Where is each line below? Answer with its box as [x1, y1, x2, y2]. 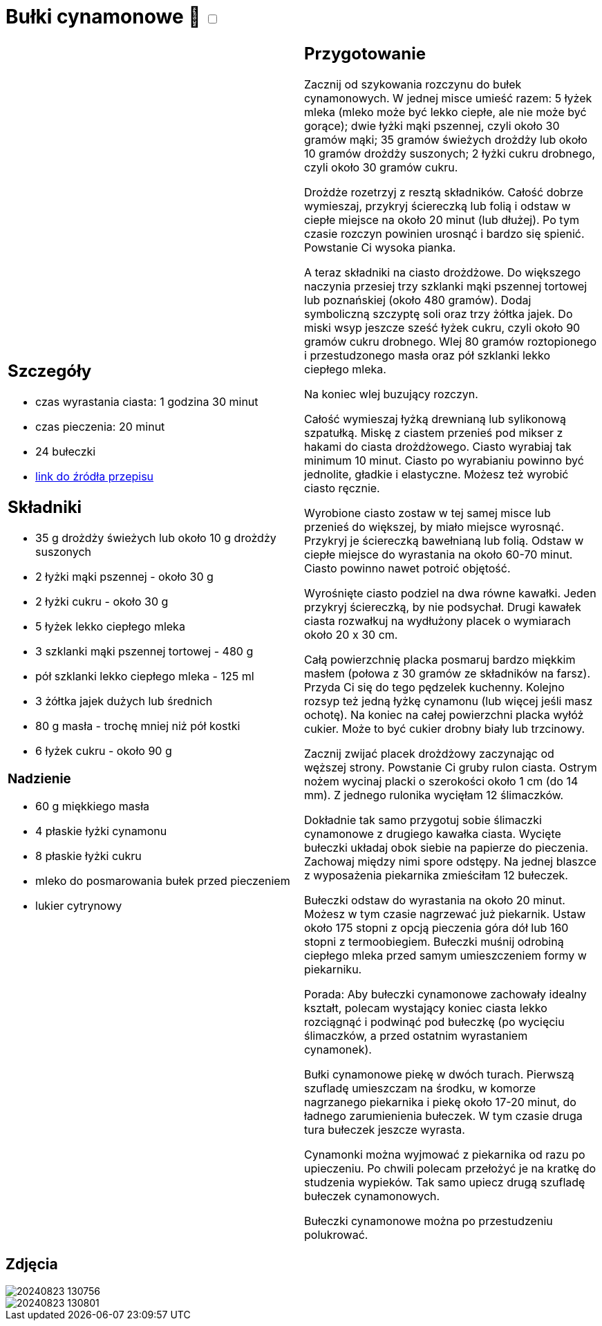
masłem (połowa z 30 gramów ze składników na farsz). [304, 666, 590, 680]
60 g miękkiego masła [35, 799, 150, 814]
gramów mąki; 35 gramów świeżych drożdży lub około [304, 132, 587, 147]
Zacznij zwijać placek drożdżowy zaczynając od [304, 746, 554, 760]
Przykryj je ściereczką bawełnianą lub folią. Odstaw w [304, 533, 584, 548]
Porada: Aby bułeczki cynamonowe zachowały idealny [304, 987, 587, 1001]
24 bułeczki [35, 445, 96, 459]
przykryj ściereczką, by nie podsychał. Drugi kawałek [304, 599, 581, 614]
